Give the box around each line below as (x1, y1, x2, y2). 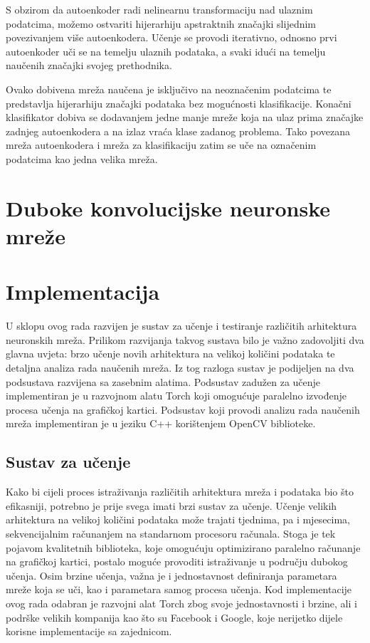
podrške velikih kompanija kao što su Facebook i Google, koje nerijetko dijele (6, 610, 343, 624)
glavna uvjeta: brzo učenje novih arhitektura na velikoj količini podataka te (6, 346, 335, 361)
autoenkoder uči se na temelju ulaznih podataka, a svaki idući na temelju (6, 43, 326, 58)
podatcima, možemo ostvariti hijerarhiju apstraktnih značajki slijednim (6, 16, 317, 31)
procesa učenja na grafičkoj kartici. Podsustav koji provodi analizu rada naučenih (6, 402, 360, 417)
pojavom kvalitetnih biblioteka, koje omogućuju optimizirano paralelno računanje (6, 540, 361, 555)
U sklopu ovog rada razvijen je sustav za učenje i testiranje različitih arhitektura (6, 318, 357, 333)
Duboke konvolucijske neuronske (6, 193, 331, 222)
